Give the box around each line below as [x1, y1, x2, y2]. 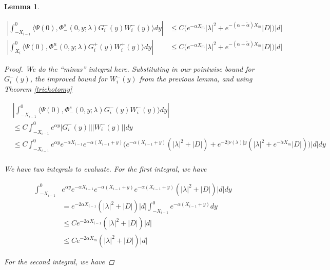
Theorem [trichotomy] [4, 83, 72, 94]
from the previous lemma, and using [139, 73, 253, 84]
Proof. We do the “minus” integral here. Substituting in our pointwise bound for [4, 63, 255, 74]
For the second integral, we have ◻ [4, 256, 114, 266]
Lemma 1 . [4, 1, 40, 11]
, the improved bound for [30, 73, 107, 84]
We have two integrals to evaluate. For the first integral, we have [4, 163, 207, 174]
